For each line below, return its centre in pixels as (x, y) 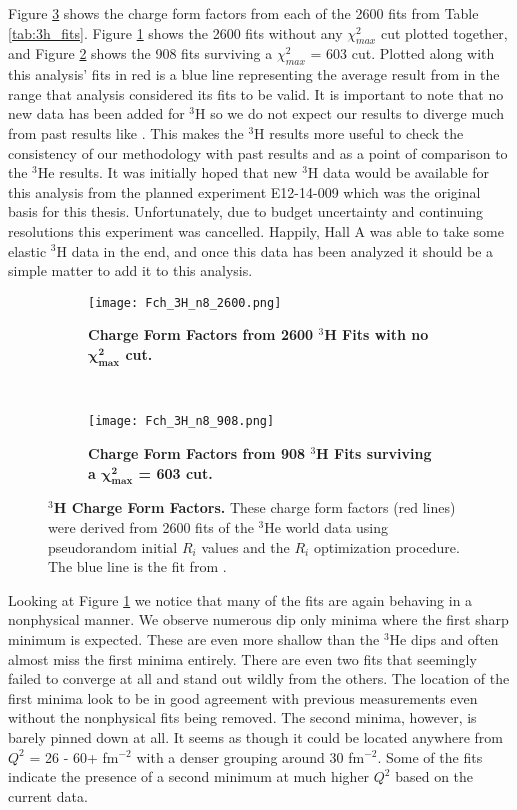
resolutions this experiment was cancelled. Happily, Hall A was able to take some (256, 230)
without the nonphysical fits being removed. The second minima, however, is (242, 717)
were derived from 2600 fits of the (151, 527)
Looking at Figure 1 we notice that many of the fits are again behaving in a (240, 599)
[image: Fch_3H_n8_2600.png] (185, 302)
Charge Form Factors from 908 (197, 453)
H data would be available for (398, 172)
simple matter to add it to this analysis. (130, 270)
